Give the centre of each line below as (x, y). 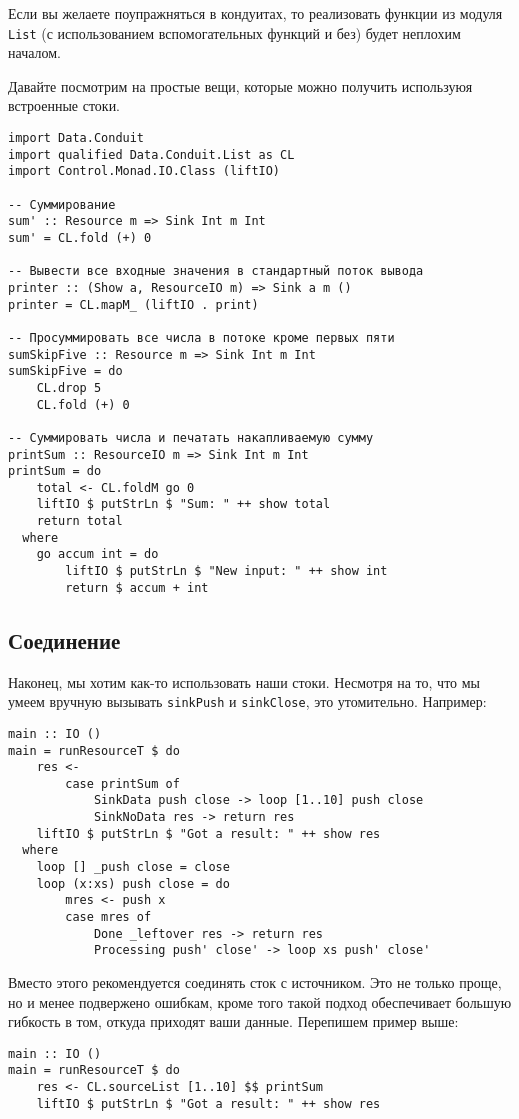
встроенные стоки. (64, 105)
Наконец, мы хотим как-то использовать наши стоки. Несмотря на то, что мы (244, 681)
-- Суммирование (62, 204)
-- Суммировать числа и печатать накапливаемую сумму (191, 437)
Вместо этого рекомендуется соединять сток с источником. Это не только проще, (255, 982)
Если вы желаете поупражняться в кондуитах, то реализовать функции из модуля (255, 13)
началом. (34, 52)
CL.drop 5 (69, 387)
